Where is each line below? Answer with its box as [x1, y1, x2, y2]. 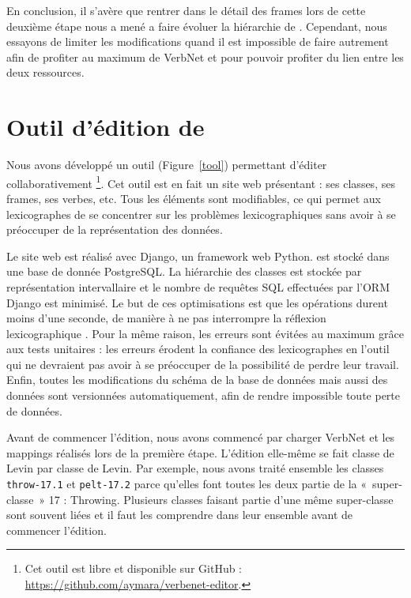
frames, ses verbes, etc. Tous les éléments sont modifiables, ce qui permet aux [6, 190, 381, 206]
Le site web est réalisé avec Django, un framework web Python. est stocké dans [6, 247, 390, 264]
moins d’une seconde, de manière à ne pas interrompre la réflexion [6, 310, 326, 326]
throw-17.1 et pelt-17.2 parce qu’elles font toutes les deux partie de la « [6, 476, 367, 492]
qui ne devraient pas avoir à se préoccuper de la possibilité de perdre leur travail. [6, 355, 399, 372]
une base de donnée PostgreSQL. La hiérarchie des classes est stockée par [6, 263, 362, 280]
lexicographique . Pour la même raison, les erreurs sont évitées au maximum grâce [6, 325, 404, 341]
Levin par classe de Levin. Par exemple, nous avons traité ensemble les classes [6, 460, 384, 476]
